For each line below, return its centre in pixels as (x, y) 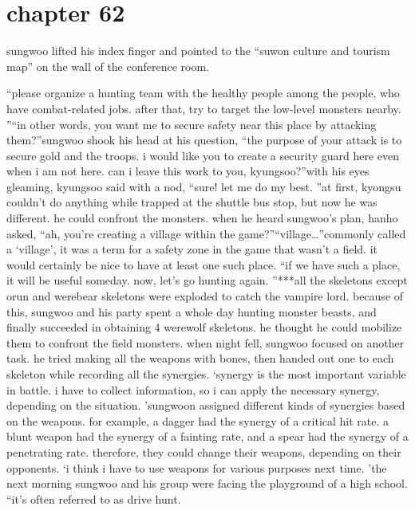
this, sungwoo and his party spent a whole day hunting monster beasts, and (192, 311)
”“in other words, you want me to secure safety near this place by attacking (192, 124)
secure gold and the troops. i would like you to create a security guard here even (203, 155)
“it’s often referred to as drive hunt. (94, 498)
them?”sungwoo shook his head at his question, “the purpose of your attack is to (204, 140)
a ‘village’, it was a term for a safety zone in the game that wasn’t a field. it (192, 249)
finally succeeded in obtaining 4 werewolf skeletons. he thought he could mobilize (204, 327)
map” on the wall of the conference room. (108, 66)
